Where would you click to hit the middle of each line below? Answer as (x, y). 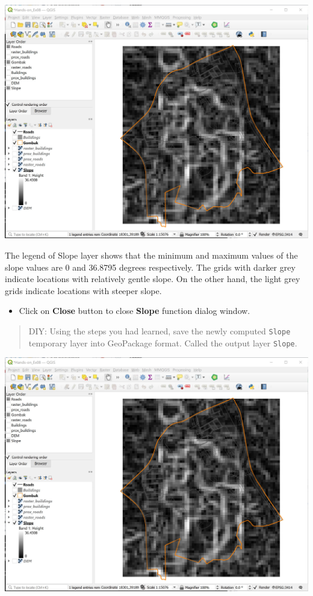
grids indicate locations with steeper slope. (83, 290)
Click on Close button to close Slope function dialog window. (135, 311)
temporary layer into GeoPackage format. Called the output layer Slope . (163, 343)
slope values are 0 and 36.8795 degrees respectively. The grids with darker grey (150, 267)
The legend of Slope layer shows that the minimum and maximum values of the (151, 255)
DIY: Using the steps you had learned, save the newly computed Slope (160, 330)
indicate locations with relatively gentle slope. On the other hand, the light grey (153, 279)
